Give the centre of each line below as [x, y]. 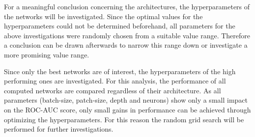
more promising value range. [47, 54]
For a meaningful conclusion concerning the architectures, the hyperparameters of [127, 6]
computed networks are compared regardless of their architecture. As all [113, 90]
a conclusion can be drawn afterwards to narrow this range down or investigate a [126, 45]
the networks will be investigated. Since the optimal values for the [103, 16]
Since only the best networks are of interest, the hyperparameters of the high [120, 71]
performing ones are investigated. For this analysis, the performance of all [115, 81]
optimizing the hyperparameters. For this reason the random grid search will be [124, 119]
